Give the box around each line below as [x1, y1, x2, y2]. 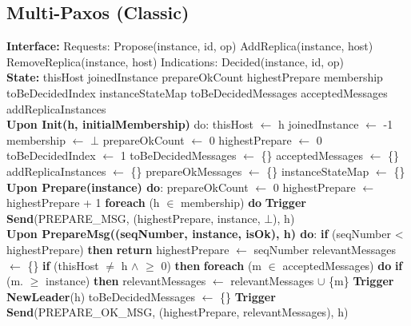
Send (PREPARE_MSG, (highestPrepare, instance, [6, 209, 261, 226]
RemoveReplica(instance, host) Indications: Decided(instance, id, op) [6, 53, 345, 70]
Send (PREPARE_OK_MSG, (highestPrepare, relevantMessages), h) [6, 304, 349, 320]
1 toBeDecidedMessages [120, 147, 237, 164]
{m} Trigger [329, 272, 394, 289]
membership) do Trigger [181, 194, 306, 211]
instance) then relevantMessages [45, 272, 206, 289]
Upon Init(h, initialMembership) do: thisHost [6, 116, 253, 133]
